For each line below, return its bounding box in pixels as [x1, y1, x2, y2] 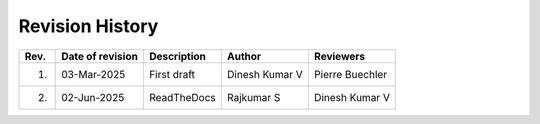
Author [226, 49, 262, 63]
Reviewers [313, 49, 366, 63]
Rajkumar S [226, 90, 281, 104]
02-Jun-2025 [61, 90, 125, 104]
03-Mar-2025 [61, 67, 126, 81]
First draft [148, 67, 195, 81]
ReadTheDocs [148, 90, 217, 104]
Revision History [18, 15, 159, 37]
